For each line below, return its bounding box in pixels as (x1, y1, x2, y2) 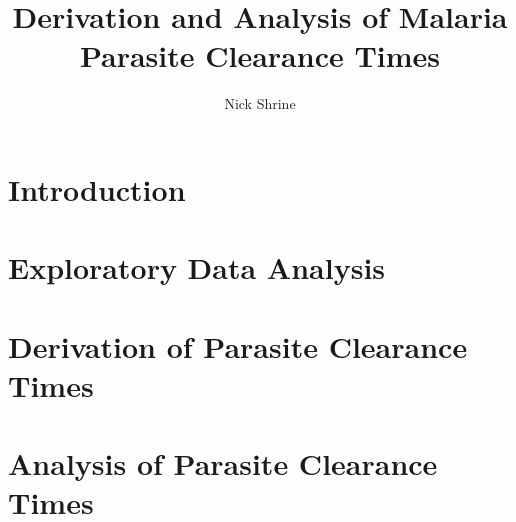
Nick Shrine (224, 93, 296, 114)
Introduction (8, 168, 186, 209)
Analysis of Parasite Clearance (8, 443, 438, 484)
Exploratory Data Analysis (8, 247, 386, 288)
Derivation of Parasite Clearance (8, 325, 468, 366)
